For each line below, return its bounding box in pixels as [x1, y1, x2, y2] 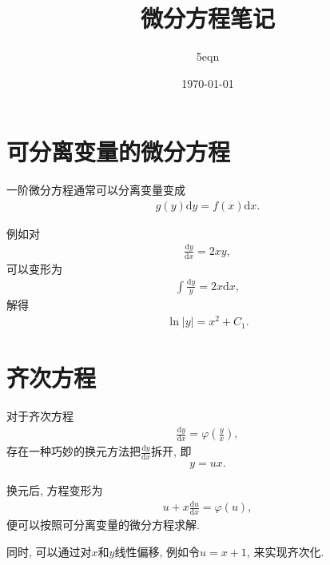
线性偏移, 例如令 [114, 543, 201, 559]
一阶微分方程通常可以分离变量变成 [6, 181, 185, 198]
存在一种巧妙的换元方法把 [6, 443, 141, 460]
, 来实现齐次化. [246, 543, 324, 559]
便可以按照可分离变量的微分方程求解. [6, 516, 200, 532]
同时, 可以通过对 [6, 543, 92, 559]
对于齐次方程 [6, 408, 74, 424]
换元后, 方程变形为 [6, 482, 103, 499]
